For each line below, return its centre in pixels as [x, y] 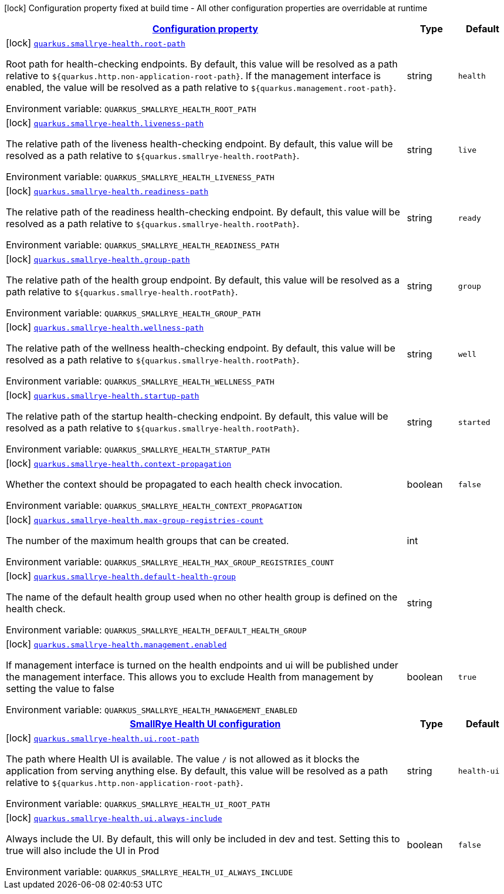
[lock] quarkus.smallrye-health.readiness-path [107, 191]
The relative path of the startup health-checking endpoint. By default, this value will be [197, 416]
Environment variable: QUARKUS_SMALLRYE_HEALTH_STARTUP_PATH [138, 449]
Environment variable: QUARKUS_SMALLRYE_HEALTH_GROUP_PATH [133, 313]
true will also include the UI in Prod [83, 851]
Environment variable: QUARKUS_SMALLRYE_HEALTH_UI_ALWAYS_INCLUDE [149, 872]
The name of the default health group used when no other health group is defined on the [202, 597]
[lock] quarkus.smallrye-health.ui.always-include [114, 818]
